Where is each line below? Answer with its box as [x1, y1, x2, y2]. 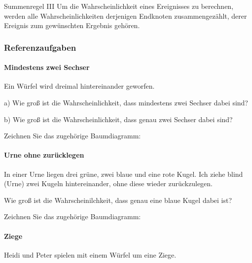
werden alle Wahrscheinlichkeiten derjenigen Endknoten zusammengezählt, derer [4, 10, 247, 21]
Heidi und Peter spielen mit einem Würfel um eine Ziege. [4, 249, 177, 260]
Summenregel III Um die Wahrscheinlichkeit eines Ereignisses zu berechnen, [4, 1, 234, 11]
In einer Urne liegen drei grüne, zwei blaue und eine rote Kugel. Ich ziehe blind [4, 168, 243, 179]
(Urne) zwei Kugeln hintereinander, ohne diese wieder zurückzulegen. [4, 178, 213, 189]
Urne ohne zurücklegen [4, 150, 84, 160]
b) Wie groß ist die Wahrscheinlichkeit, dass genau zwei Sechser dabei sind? [4, 114, 233, 124]
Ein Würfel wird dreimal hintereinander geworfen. [4, 81, 155, 91]
